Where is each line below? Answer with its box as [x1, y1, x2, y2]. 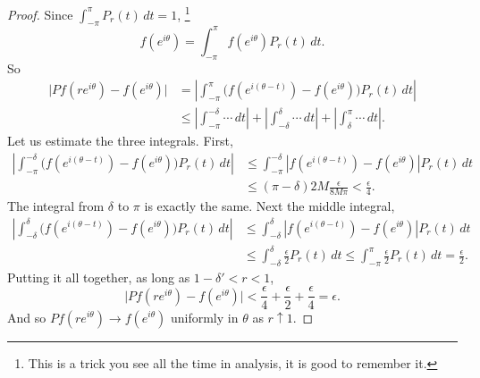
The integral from [7, 196, 105, 214]
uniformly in [170, 307, 239, 326]
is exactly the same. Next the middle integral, [144, 196, 395, 214]
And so [7, 307, 46, 326]
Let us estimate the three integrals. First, [7, 131, 233, 150]
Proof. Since [7, 4, 73, 23]
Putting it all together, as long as [7, 267, 190, 286]
